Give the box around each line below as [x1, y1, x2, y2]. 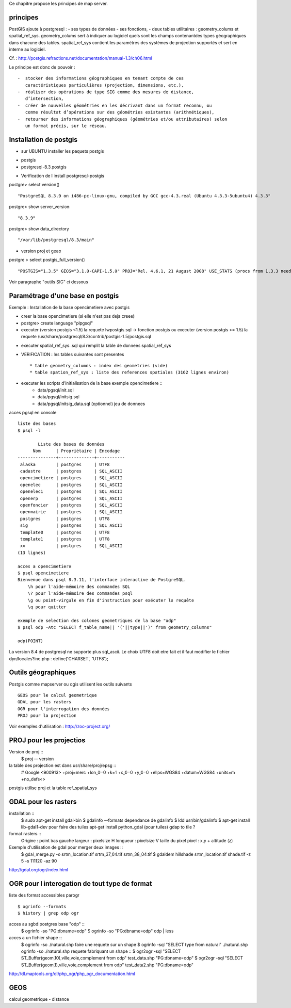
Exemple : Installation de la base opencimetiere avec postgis [9, 304, 130, 310]
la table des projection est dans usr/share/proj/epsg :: [9, 763, 116, 768]
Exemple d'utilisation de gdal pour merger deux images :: [9, 845, 123, 850]
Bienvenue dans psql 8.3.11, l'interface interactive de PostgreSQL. [17, 577, 187, 583]
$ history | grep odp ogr [17, 910, 80, 916]
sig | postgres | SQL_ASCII [20, 523, 123, 528]
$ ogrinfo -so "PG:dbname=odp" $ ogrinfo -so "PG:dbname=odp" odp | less [21, 928, 174, 934]
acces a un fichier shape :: [9, 935, 62, 941]
